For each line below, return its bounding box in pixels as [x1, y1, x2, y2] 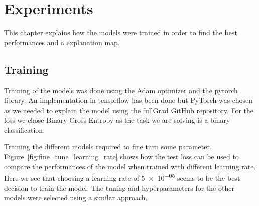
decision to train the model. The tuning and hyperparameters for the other [4, 182, 234, 193]
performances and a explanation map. [4, 37, 120, 47]
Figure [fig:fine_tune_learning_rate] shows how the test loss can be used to [4, 151, 239, 162]
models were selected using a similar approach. [4, 192, 148, 203]
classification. [4, 124, 45, 135]
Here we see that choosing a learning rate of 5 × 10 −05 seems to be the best [4, 171, 240, 183]
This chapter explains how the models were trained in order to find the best [4, 27, 237, 38]
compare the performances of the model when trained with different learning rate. [4, 161, 256, 171]
